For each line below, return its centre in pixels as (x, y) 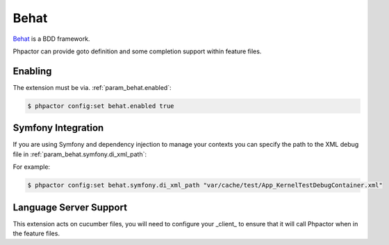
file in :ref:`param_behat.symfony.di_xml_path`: (80, 154)
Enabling (32, 71)
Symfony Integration (58, 128)
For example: (32, 167)
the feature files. (36, 233)
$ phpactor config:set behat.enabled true (101, 106)
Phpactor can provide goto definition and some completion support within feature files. (137, 51)
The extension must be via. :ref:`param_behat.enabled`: (92, 87)
